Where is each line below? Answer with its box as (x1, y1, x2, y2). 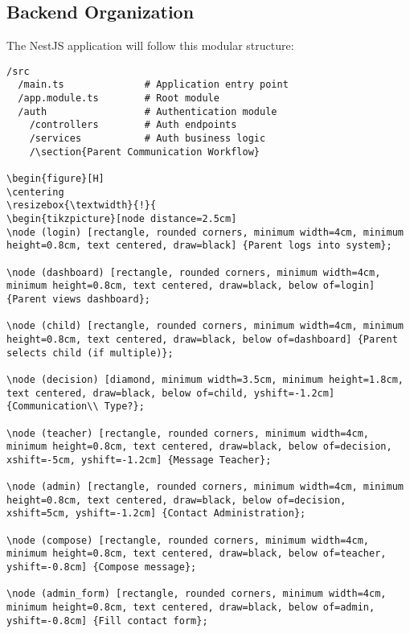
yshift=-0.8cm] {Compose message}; (6, 561, 197, 573)
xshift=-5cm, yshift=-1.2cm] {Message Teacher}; (6, 454, 272, 466)
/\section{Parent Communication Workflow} (29, 146, 260, 158)
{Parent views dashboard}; (6, 293, 150, 305)
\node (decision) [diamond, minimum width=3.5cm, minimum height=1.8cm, (6, 373, 404, 385)
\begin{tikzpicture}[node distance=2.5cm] (6, 213, 237, 225)
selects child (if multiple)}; (6, 347, 174, 359)
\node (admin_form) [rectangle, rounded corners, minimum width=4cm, (6, 588, 387, 600)
